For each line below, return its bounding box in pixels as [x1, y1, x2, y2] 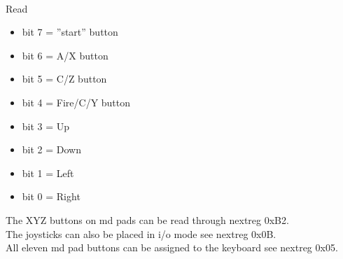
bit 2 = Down [22, 142, 81, 157]
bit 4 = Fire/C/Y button [22, 94, 131, 109]
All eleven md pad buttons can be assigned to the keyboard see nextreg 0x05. [6, 240, 338, 255]
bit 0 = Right [22, 189, 80, 204]
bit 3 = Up [22, 118, 70, 133]
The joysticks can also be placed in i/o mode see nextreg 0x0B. [6, 226, 276, 241]
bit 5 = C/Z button [22, 71, 107, 86]
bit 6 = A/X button [22, 48, 108, 62]
